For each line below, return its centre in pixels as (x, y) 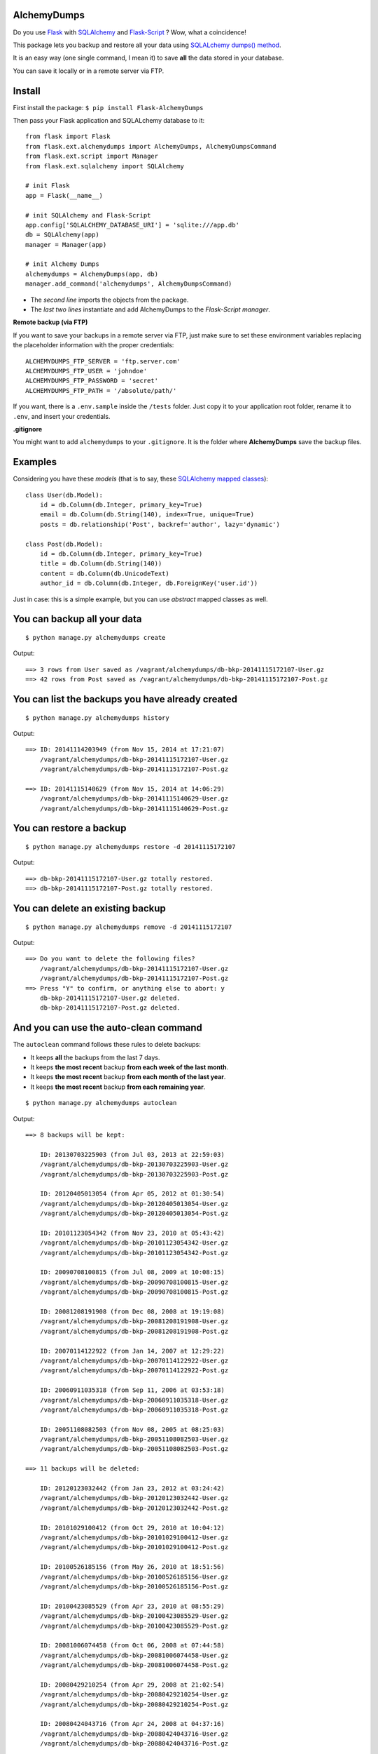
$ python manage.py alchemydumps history (97, 718)
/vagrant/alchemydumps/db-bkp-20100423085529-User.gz (134, 1616)
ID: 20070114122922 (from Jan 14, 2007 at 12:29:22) (132, 1351)
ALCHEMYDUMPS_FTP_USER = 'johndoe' (86, 371)
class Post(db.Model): (64, 544)
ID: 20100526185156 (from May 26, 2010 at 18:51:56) (132, 1567)
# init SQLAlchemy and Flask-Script (88, 215)
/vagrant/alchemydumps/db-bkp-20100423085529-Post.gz (134, 1626)
